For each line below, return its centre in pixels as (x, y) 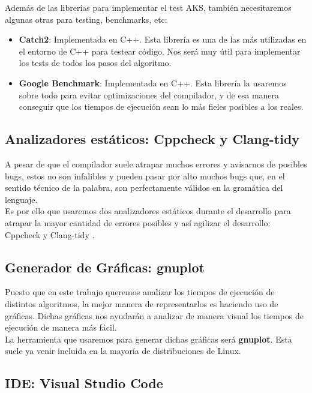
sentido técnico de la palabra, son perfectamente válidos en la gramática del (144, 187)
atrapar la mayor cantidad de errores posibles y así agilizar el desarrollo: (138, 222)
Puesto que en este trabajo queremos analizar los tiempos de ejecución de (140, 292)
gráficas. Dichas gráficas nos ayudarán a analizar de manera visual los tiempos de (154, 315)
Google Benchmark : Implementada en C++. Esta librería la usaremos (153, 82)
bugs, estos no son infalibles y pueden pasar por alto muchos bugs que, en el (145, 175)
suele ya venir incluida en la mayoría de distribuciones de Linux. (123, 351)
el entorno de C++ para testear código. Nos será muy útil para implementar (160, 51)
